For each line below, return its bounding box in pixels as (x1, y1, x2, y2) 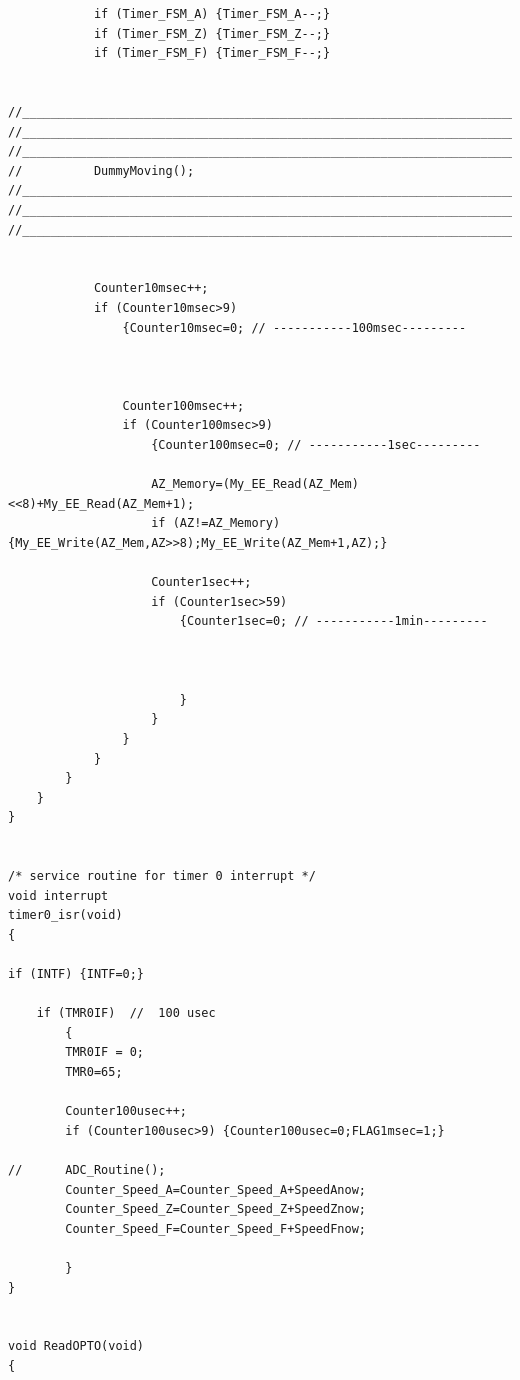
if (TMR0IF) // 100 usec (36, 1006, 216, 1021)
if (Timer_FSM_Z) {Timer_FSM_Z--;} (93, 26, 331, 41)
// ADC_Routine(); (8, 1163, 166, 1178)
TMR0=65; (65, 1065, 123, 1080)
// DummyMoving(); (8, 163, 195, 178)
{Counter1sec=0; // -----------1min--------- (179, 614, 488, 629)
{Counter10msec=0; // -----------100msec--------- (122, 320, 467, 335)
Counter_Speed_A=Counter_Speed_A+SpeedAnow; (65, 1182, 366, 1197)
